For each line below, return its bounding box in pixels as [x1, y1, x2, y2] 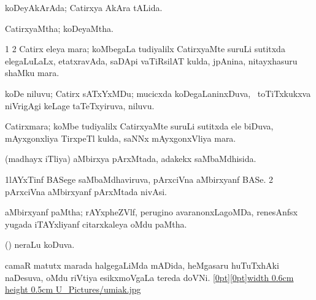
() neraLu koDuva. [5, 238, 75, 251]
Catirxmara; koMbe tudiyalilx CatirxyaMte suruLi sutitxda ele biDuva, [5, 120, 274, 133]
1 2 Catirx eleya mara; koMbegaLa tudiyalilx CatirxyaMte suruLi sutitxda [5, 42, 285, 55]
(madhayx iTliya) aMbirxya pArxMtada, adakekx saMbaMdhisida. [5, 152, 256, 165]
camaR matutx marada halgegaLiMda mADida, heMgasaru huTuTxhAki [5, 258, 279, 271]
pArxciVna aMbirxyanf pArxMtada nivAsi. [5, 185, 167, 198]
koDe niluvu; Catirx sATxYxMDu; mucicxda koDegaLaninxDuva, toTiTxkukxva [5, 87, 311, 99]
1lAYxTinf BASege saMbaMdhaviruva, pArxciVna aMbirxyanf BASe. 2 [5, 172, 273, 185]
